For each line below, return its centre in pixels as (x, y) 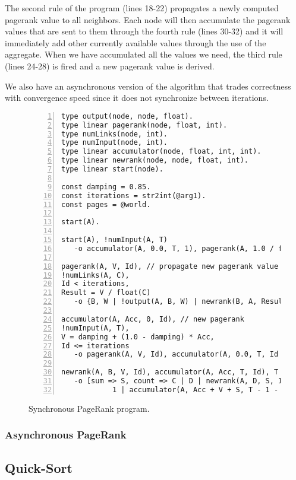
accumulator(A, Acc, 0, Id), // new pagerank (153, 319)
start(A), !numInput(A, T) (114, 240)
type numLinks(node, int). (114, 134)
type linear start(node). (112, 169)
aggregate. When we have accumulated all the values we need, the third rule (144, 54)
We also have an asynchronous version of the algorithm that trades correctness (148, 86)
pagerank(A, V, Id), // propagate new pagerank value (170, 266)
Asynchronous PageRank (66, 435)
